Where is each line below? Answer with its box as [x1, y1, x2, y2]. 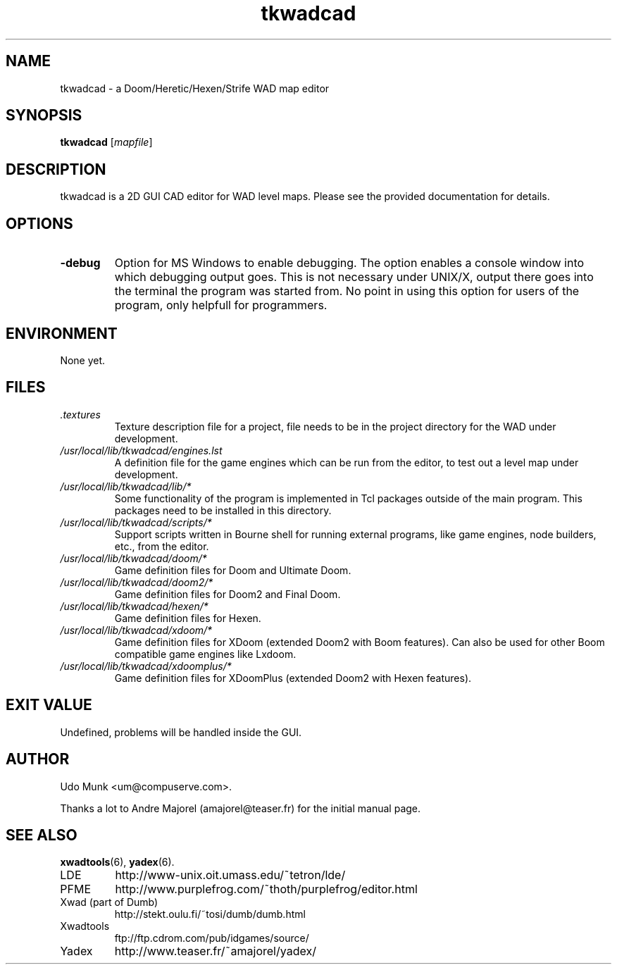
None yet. [60, 354, 106, 366]
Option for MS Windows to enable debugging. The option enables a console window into [114, 256, 585, 271]
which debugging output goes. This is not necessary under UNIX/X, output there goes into [114, 270, 594, 285]
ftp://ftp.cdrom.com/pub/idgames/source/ [114, 932, 309, 945]
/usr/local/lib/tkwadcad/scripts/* [60, 516, 212, 528]
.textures [60, 408, 101, 421]
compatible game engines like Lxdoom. [114, 647, 297, 660]
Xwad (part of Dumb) [60, 896, 158, 909]
